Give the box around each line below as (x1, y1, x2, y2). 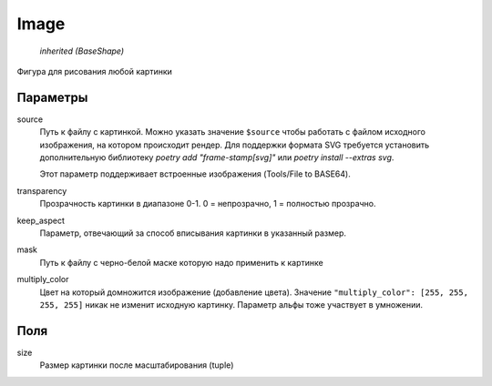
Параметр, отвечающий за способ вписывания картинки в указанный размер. (39, 228, 346, 239)
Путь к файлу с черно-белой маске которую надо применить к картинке (39, 257, 323, 268)
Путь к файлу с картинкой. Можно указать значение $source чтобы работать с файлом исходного (39, 127, 425, 137)
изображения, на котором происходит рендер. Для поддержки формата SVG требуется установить (39, 139, 430, 150)
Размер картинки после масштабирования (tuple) (39, 360, 234, 371)
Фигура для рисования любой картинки (16, 66, 173, 76)
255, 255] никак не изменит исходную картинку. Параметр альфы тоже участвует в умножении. (39, 299, 424, 310)
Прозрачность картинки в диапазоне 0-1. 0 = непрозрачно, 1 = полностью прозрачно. (39, 198, 377, 209)
